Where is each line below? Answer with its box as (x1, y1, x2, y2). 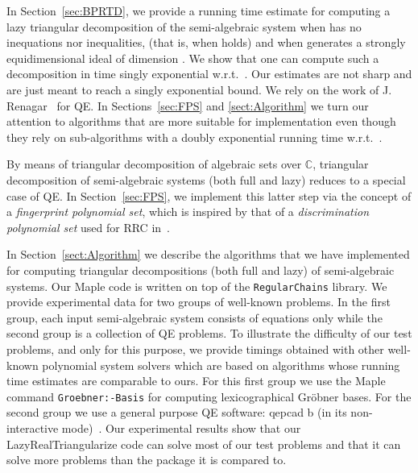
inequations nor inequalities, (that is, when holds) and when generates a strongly (6, 34, 406, 51)
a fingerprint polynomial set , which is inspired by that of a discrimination (6, 203, 370, 220)
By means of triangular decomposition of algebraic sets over (6, 156, 302, 172)
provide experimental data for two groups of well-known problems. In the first (6, 293, 391, 310)
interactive (6, 419, 59, 436)
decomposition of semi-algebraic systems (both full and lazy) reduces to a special (6, 171, 406, 188)
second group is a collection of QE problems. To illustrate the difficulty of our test (6, 325, 412, 342)
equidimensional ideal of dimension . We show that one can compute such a (6, 49, 379, 66)
